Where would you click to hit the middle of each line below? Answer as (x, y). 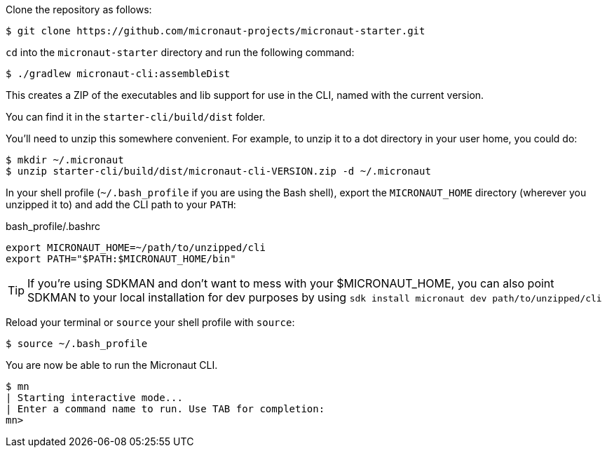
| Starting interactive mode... (94, 398)
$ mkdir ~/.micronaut (65, 160)
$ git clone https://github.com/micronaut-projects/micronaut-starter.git (216, 31)
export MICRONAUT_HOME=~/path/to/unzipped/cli (136, 248)
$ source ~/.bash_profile (77, 344)
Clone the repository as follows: (79, 9)
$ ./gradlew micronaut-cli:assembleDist (118, 74)
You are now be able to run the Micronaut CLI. (112, 365)
